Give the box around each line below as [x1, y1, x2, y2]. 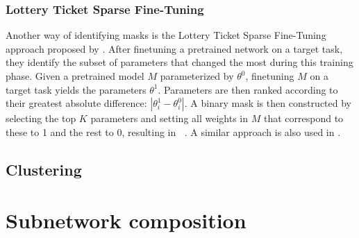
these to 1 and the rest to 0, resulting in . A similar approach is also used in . [6, 124, 341, 139]
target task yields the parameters [6, 82, 147, 96]
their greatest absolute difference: [6, 96, 147, 110]
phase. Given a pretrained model [6, 69, 144, 83]
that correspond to [263, 111, 344, 126]
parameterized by [160, 69, 234, 83]
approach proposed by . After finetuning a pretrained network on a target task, [6, 41, 343, 56]
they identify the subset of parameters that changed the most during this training [6, 55, 353, 69]
